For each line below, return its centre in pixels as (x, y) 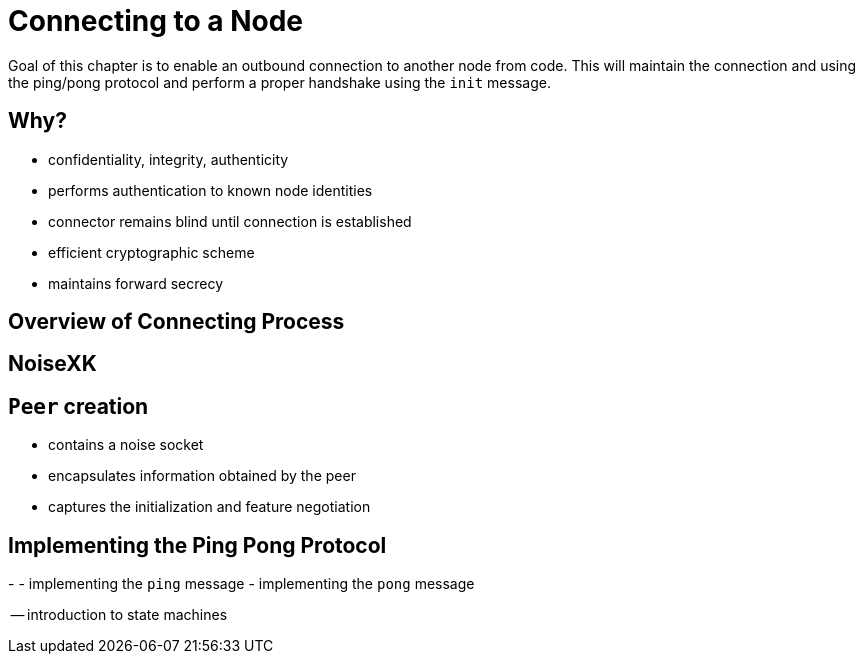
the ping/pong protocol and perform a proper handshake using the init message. (279, 82)
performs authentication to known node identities (210, 190)
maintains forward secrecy (136, 283)
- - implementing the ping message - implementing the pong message (241, 584)
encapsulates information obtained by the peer (202, 476)
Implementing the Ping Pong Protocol (197, 545)
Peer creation (78, 406)
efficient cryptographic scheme (151, 252)
